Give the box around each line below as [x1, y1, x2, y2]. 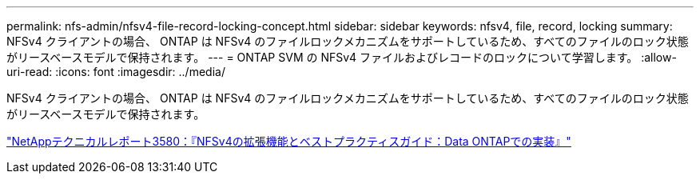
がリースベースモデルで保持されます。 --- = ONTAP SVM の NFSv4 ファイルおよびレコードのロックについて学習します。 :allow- [6, 50, 677, 64]
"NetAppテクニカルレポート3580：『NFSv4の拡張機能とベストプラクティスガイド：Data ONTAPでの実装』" [6, 134, 571, 148]
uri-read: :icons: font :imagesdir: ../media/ [6, 65, 225, 78]
